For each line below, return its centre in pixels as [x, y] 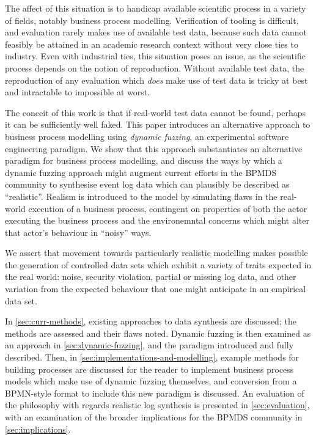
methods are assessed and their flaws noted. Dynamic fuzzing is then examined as [158, 333]
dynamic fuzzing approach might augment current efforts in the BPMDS [141, 172]
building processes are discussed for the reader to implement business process [149, 369]
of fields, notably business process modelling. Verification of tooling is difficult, [152, 20]
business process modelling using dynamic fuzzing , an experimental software [147, 136]
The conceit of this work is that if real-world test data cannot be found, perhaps [156, 112]
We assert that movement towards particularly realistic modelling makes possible [156, 253]
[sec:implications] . [38, 429]
